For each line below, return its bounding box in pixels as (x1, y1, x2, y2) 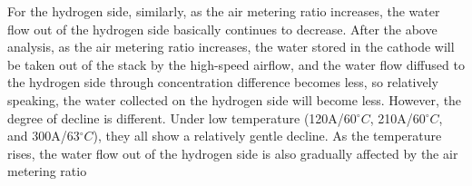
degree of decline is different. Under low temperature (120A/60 (7, 108, 357, 127)
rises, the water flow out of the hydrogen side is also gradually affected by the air (7, 143, 458, 162)
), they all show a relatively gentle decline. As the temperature (93, 126, 442, 145)
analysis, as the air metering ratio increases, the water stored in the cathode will (7, 37, 455, 56)
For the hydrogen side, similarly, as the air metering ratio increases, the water (7, 2, 440, 20)
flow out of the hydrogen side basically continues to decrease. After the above (7, 19, 438, 38)
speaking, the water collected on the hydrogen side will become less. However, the (7, 90, 462, 109)
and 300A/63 (7, 126, 80, 145)
